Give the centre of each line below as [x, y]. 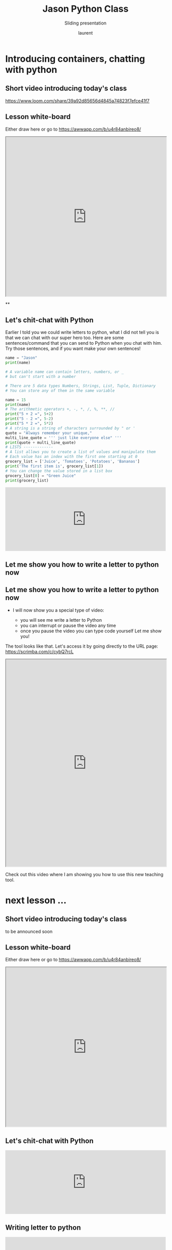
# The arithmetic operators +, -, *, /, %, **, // [60, 409]
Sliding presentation [85, 23]
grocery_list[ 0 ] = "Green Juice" [41, 476]
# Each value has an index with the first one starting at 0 [71, 457]
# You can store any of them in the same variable [60, 391]
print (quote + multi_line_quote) [41, 442]
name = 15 [16, 400]
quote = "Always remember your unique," [49, 433]
